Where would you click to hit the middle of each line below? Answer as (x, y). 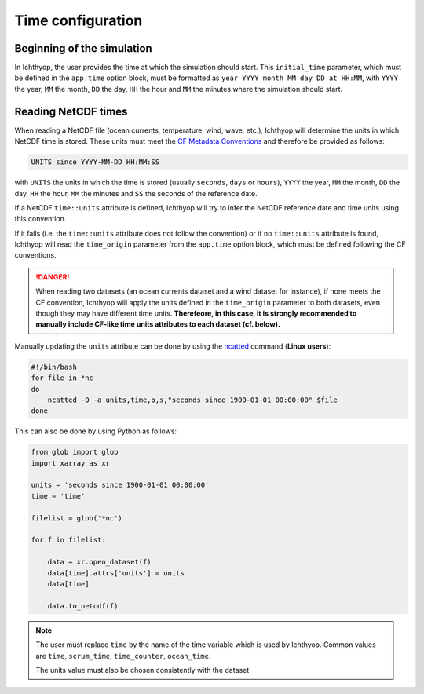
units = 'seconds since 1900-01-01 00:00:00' (120, 485)
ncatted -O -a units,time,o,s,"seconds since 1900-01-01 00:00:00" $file (192, 400)
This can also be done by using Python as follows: (95, 431)
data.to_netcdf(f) (83, 606)
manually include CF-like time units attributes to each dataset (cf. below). (158, 324)
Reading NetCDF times (71, 111)
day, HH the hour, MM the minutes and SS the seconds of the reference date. (136, 193)
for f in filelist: (68, 540)
